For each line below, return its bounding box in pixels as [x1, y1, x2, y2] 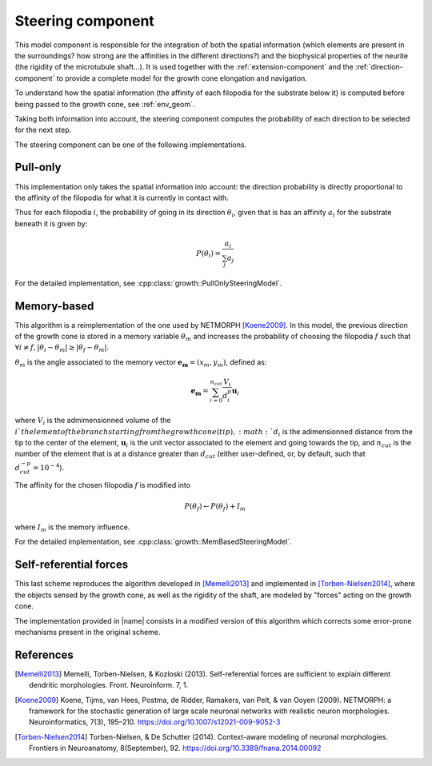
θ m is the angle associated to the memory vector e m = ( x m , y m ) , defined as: [14, 357, 267, 369]
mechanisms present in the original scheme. [14, 627, 161, 636]
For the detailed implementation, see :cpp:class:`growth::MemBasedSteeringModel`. [14, 537, 292, 547]
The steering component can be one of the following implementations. [14, 140, 247, 150]
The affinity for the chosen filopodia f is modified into [14, 481, 191, 490]
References [14, 648, 74, 661]
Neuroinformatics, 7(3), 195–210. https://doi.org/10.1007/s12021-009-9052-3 [29, 717, 281, 727]
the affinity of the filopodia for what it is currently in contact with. [14, 193, 230, 202]
